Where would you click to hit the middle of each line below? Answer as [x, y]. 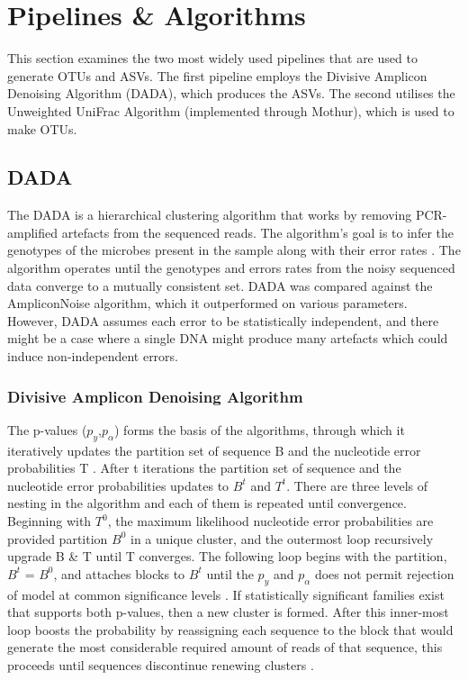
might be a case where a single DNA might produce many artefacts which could [228, 338]
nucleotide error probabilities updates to [118, 485]
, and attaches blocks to [119, 573]
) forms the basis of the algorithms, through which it [260, 429]
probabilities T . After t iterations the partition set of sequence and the [204, 468]
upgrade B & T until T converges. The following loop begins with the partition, [227, 556]
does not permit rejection [384, 573]
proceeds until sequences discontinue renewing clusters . [161, 664]
